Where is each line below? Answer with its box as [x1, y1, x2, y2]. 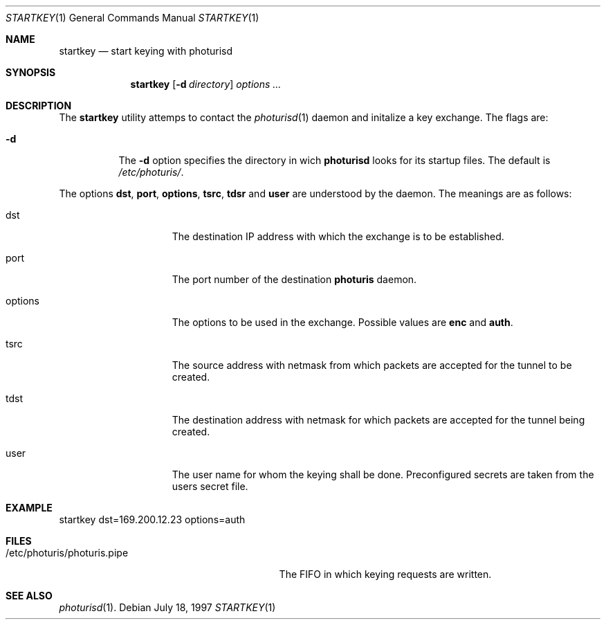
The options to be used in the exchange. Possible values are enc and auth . [172, 316, 513, 328]
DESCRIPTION [6, 100, 72, 111]
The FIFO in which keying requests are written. [279, 568, 492, 580]
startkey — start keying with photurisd [59, 45, 233, 57]
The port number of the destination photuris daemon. [172, 273, 417, 285]
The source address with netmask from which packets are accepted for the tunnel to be [172, 359, 572, 371]
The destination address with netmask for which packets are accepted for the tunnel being [172, 414, 585, 426]
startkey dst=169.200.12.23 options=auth [59, 514, 246, 525]
